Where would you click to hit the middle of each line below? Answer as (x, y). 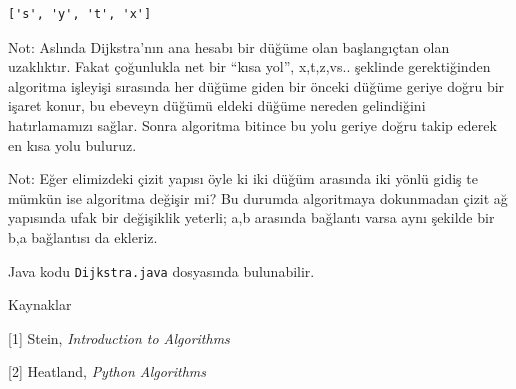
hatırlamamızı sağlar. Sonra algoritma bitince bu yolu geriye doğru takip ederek (252, 124)
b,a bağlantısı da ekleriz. (83, 236)
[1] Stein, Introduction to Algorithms (119, 337)
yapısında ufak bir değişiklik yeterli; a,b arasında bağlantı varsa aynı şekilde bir (251, 217)
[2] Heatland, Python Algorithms (107, 371)
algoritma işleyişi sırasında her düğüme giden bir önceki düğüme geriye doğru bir (256, 85)
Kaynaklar (40, 304)
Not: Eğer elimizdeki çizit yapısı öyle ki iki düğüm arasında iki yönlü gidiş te (243, 178)
